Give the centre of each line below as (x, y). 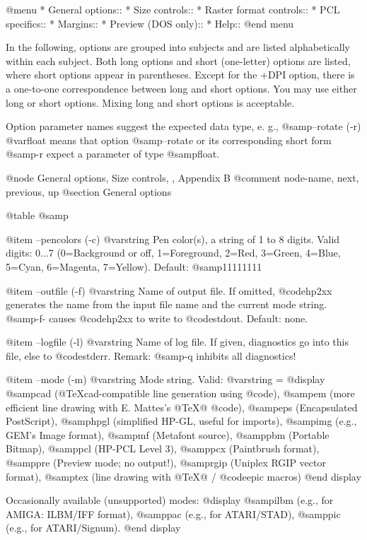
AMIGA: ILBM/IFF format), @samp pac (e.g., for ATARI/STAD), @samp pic (173, 513)
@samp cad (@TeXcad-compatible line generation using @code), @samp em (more (180, 393)
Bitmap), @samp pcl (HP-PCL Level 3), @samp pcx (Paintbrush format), (163, 448)
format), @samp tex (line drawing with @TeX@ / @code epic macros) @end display (183, 476)
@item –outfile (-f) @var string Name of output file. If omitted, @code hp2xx (169, 290)
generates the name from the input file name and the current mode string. (167, 304)
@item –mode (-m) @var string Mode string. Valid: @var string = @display (165, 379)
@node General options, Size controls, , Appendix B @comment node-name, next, (182, 177)
